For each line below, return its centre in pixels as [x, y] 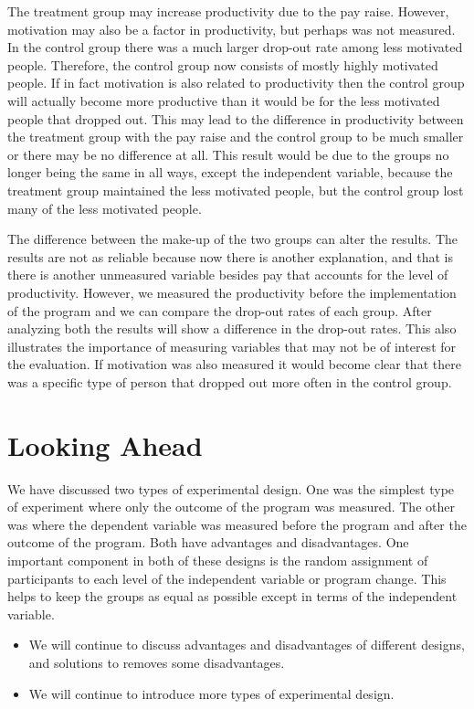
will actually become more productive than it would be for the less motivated [224, 100]
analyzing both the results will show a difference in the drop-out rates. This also [232, 328]
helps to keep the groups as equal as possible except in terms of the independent [232, 596]
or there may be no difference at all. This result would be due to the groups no [228, 154]
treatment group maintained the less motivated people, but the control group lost [236, 190]
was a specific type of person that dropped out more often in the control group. [230, 381]
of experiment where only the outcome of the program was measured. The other [231, 507]
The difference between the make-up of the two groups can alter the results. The [233, 239]
